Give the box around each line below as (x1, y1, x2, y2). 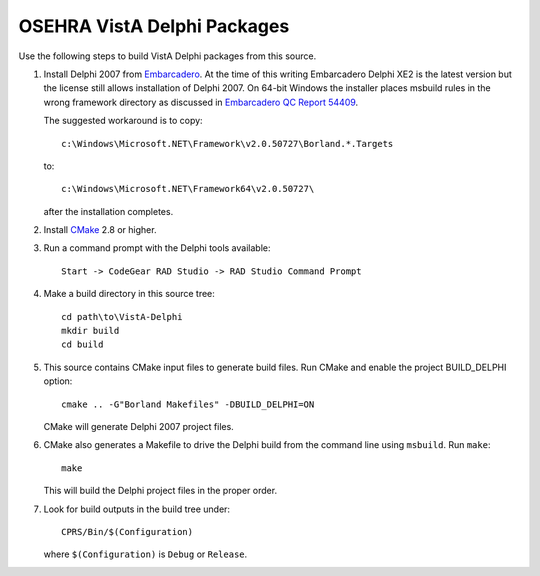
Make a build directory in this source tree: (43, 288, 215, 300)
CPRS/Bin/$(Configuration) (61, 526, 194, 537)
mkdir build (61, 325, 120, 337)
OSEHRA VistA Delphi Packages (18, 15, 290, 37)
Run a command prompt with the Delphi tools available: (43, 242, 271, 254)
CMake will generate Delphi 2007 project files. (43, 420, 234, 432)
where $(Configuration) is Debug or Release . (43, 548, 248, 560)
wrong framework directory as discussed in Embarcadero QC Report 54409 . (43, 96, 359, 108)
